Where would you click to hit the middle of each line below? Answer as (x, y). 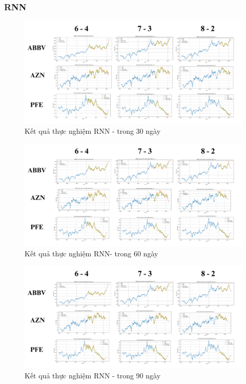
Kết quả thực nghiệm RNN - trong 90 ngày (93, 375)
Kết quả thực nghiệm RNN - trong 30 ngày (93, 131)
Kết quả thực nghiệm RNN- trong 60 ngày (91, 254)
